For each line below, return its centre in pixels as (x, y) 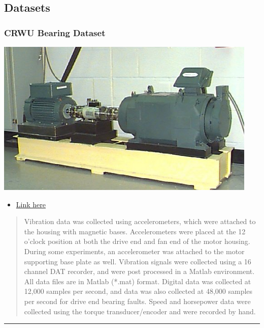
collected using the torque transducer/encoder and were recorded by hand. (140, 311)
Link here (31, 204)
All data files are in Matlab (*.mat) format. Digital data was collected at (138, 281)
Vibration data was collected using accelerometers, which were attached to (140, 221)
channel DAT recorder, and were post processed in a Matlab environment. (139, 271)
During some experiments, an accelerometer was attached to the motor (134, 251)
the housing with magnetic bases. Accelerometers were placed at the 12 (135, 231)
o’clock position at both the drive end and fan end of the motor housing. (137, 241)
